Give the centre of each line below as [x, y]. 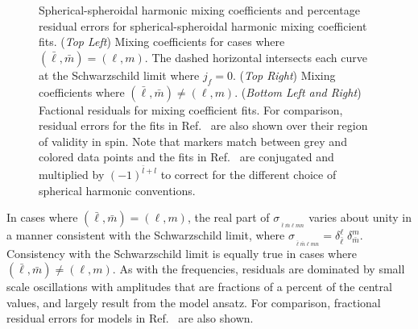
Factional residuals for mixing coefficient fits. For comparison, [191, 109]
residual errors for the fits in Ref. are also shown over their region [203, 125]
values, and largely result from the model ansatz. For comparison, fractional [194, 302]
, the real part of [228, 217]
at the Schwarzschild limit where [119, 75]
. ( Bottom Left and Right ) [298, 92]
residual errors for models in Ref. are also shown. [130, 318]
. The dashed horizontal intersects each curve [256, 57]
